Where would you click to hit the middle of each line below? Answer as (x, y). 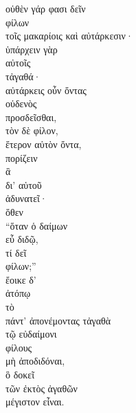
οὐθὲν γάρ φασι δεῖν (46, 8)
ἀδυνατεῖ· (26, 198)
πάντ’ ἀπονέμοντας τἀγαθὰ (58, 320)
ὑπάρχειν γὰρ (32, 49)
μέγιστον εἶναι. (35, 402)
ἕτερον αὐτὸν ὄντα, (44, 144)
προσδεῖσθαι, (31, 117)
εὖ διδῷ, (22, 239)
